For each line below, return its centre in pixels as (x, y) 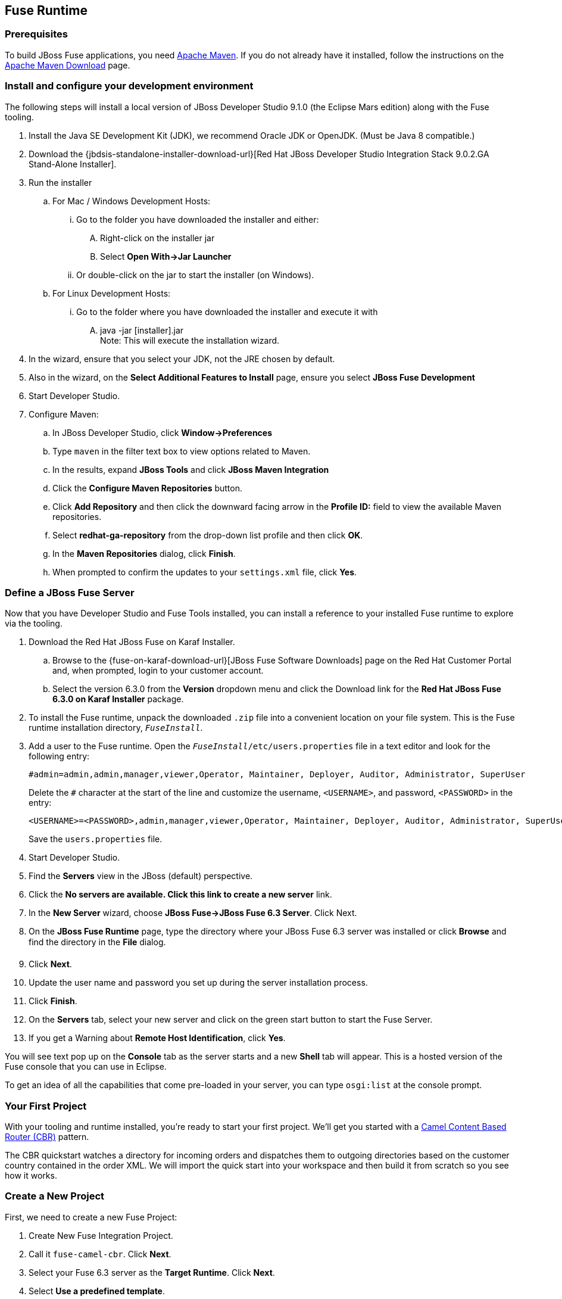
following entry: (59, 756)
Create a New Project (55, 1196)
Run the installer (60, 182)
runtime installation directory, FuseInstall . (116, 728)
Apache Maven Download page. (68, 65)
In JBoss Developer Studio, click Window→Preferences (163, 432)
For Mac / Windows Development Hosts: (132, 201)
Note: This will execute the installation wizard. (190, 340)
